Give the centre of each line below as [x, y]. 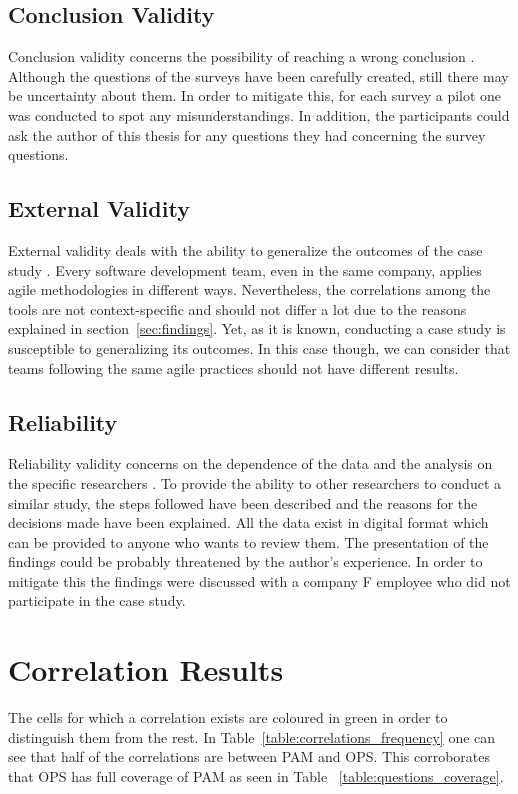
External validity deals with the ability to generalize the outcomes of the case [245, 249]
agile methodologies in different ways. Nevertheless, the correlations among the [249, 289]
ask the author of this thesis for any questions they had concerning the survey [247, 134]
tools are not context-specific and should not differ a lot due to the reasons [237, 308]
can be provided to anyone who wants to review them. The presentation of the [248, 541]
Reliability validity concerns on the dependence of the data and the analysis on [250, 463]
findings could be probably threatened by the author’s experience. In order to [245, 561]
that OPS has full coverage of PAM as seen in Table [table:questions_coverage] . [256, 775]
